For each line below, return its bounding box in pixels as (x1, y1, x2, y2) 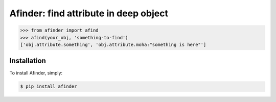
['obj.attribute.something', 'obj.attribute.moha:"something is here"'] (20, 41, 206, 47)
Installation (9, 57, 46, 65)
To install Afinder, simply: (9, 70, 63, 76)
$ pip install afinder (20, 84, 77, 89)
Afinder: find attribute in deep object (9, 8, 169, 19)
